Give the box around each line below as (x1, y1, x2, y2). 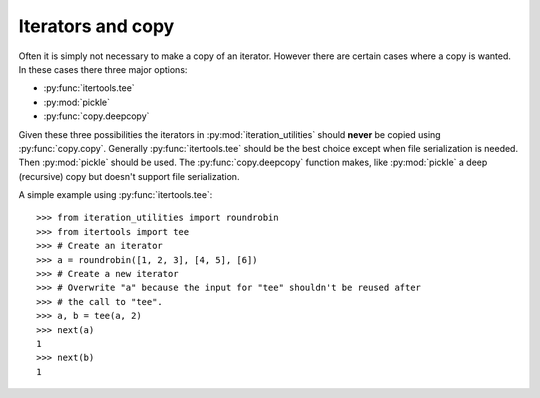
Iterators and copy (18, 15, 175, 37)
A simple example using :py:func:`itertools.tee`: (18, 189, 213, 201)
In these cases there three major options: (18, 63, 188, 75)
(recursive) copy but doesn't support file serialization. (18, 170, 240, 182)
